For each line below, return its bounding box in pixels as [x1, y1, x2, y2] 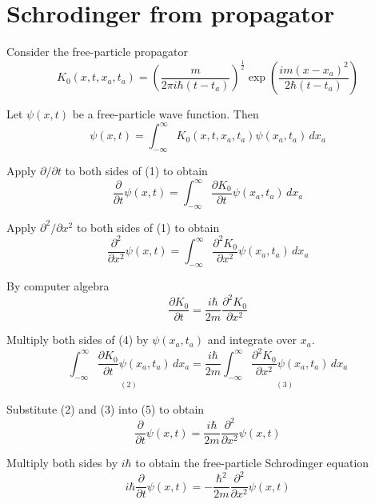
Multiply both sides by [6, 454, 118, 471]
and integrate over [207, 331, 297, 348]
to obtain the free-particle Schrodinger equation [135, 454, 369, 471]
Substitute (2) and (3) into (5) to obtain [6, 400, 205, 417]
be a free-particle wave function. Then [72, 106, 259, 122]
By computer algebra [6, 278, 110, 294]
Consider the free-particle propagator [6, 43, 189, 60]
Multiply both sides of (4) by [6, 331, 149, 348]
